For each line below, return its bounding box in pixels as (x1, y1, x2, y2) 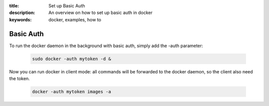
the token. (9, 76, 30, 82)
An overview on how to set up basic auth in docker (48, 10, 153, 16)
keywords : (9, 16, 32, 22)
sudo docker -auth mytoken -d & (32, 56, 112, 61)
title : (9, 3, 19, 8)
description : (9, 10, 35, 16)
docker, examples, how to (48, 16, 102, 22)
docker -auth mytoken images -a (32, 89, 112, 95)
